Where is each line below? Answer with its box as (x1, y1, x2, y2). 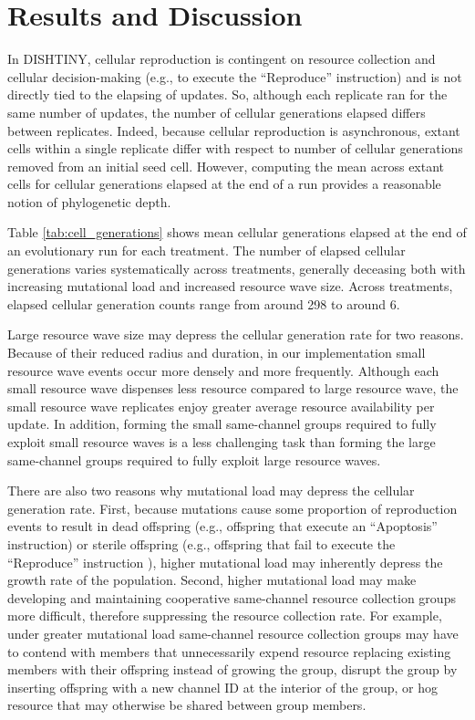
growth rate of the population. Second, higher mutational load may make (7, 570, 417, 590)
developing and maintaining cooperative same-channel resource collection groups (7, 588, 456, 607)
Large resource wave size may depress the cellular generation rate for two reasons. (7, 325, 464, 344)
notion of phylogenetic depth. (7, 192, 171, 211)
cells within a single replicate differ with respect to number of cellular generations (7, 139, 463, 158)
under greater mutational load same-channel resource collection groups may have (7, 623, 459, 642)
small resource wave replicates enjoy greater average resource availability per (7, 396, 435, 415)
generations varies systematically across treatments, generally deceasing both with (7, 258, 466, 277)
